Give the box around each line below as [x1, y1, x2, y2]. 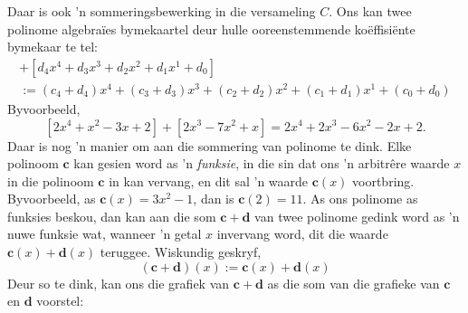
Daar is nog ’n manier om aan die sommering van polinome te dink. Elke [7, 136, 412, 155]
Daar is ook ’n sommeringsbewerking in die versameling [7, 2, 316, 20]
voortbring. [352, 171, 415, 190]
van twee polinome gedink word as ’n [254, 206, 460, 225]
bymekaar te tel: [7, 37, 98, 56]
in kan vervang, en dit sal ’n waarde [109, 171, 309, 190]
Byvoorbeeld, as [7, 189, 96, 208]
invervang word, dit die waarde [216, 224, 388, 243]
